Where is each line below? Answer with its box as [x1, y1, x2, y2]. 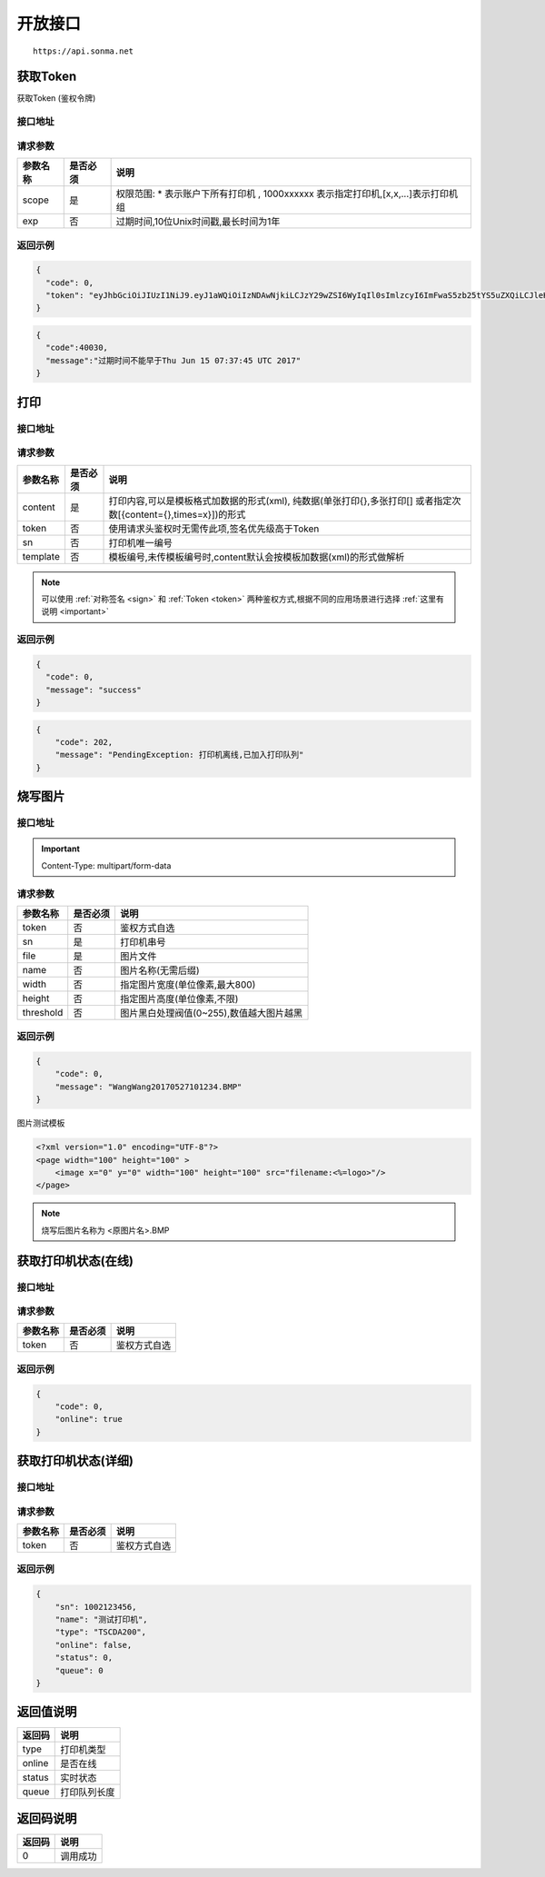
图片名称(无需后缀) [119, 964, 200, 977]
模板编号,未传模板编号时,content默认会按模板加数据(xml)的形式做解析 [108, 551, 405, 563]
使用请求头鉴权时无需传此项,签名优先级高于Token [108, 522, 320, 535]
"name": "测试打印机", [54, 1614, 149, 1625]
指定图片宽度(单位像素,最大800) [119, 978, 256, 990]
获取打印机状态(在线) [16, 1253, 134, 1268]
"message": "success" [45, 684, 143, 695]
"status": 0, [54, 1653, 114, 1663]
